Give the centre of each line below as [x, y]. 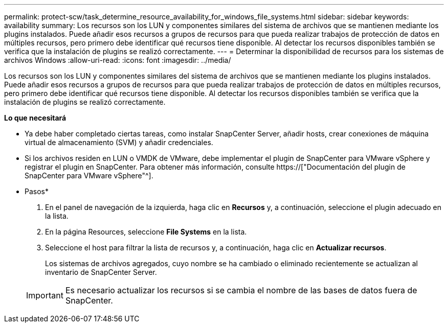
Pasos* [37, 191]
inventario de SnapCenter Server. [101, 272]
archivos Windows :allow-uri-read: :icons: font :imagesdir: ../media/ [118, 60]
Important [45, 295]
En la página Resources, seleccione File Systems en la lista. [146, 232]
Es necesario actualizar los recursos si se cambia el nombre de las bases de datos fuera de [241, 290]
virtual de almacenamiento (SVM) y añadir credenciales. [119, 142]
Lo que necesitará [35, 118]
